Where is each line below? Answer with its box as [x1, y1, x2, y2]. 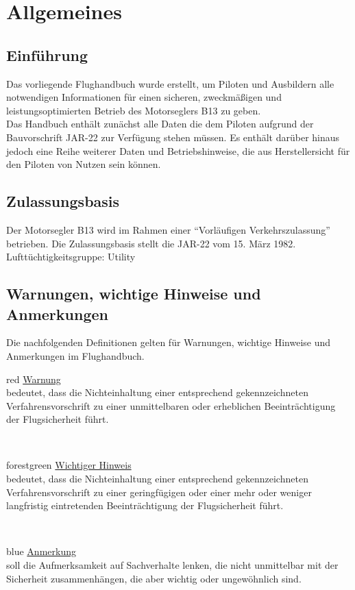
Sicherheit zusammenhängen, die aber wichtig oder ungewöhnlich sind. [6, 571, 302, 585]
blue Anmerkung [6, 544, 76, 558]
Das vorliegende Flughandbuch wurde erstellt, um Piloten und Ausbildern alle [6, 76, 334, 90]
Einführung [6, 44, 88, 65]
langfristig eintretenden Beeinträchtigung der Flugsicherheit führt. [6, 498, 284, 513]
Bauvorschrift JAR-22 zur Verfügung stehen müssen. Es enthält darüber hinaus [6, 130, 340, 144]
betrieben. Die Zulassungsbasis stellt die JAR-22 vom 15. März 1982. [6, 236, 296, 250]
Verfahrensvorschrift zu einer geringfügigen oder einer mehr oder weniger [6, 484, 312, 499]
